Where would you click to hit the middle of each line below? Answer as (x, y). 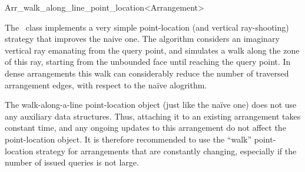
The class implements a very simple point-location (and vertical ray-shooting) (147, 27)
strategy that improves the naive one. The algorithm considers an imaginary (142, 39)
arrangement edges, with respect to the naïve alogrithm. (106, 85)
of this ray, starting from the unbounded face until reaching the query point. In (148, 62)
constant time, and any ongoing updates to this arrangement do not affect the (145, 128)
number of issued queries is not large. (72, 162)
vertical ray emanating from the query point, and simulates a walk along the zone (152, 50)
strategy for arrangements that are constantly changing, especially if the (166, 150)
